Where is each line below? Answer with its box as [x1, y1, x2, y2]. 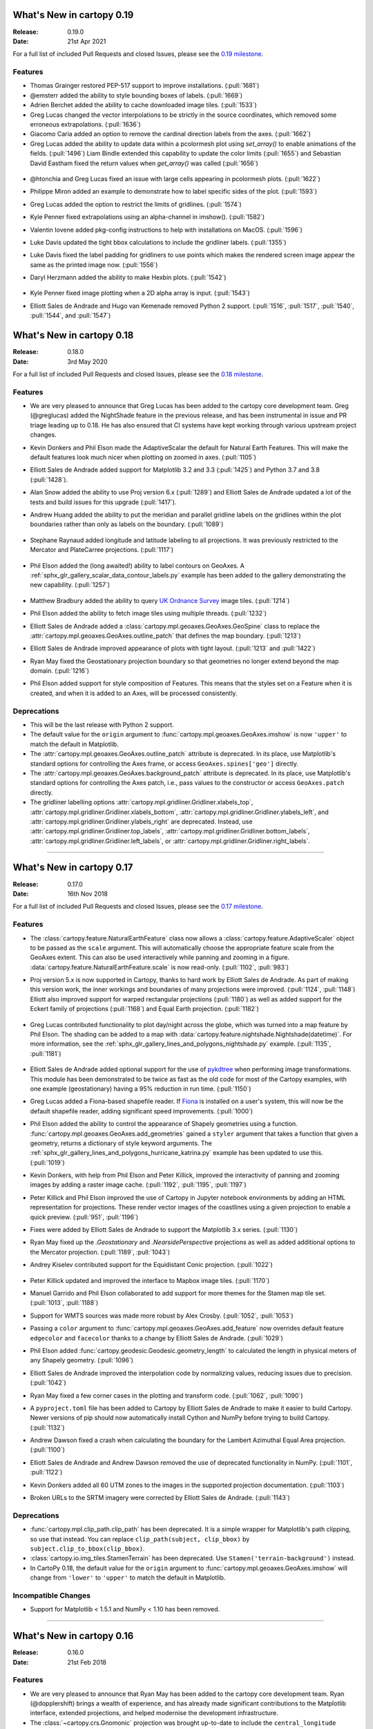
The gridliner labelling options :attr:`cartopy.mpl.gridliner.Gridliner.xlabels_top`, [30, 798, 254, 806]
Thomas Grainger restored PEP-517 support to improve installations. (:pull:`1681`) [30, 82, 260, 90]
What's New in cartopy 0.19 [12, 9, 134, 21]
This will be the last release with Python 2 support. [30, 720, 174, 729]
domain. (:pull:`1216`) [30, 667, 90, 675]
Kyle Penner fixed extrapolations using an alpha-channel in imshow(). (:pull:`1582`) [30, 213, 265, 221]
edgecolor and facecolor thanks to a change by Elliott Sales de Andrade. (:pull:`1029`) [30, 1333, 283, 1342]
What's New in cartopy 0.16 [12, 1630, 134, 1642]
